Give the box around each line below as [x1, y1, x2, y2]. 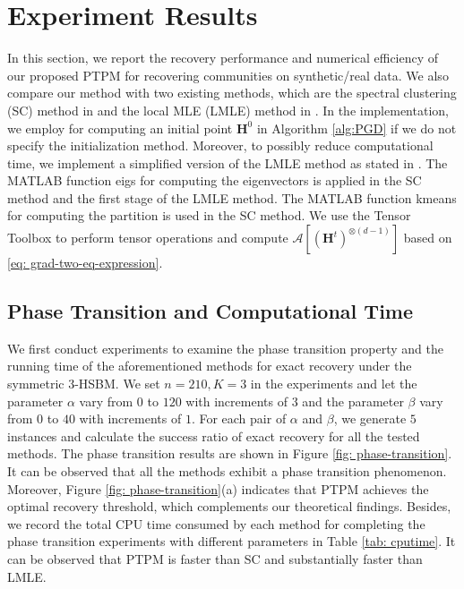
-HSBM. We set [74, 374, 160, 393]
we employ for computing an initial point [7, 118, 233, 137]
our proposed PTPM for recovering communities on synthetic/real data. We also [7, 65, 449, 84]
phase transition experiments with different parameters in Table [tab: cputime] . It [7, 532, 456, 551]
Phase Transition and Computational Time [7, 297, 414, 325]
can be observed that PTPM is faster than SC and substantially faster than [7, 549, 423, 568]
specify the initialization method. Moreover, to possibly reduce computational [7, 136, 434, 155]
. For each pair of [191, 409, 287, 428]
